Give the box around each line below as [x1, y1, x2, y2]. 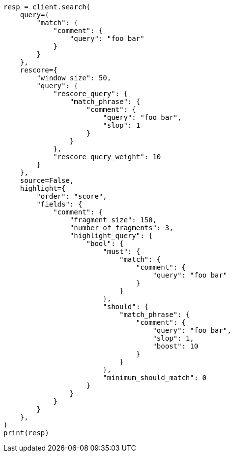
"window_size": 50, [36, 74, 112, 82]
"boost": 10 [152, 342, 199, 350]
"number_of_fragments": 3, [69, 224, 174, 232]
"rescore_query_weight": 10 [53, 153, 161, 161]
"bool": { [86, 240, 124, 247]
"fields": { [36, 200, 83, 208]
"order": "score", [36, 192, 107, 200]
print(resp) [3, 429, 49, 437]
